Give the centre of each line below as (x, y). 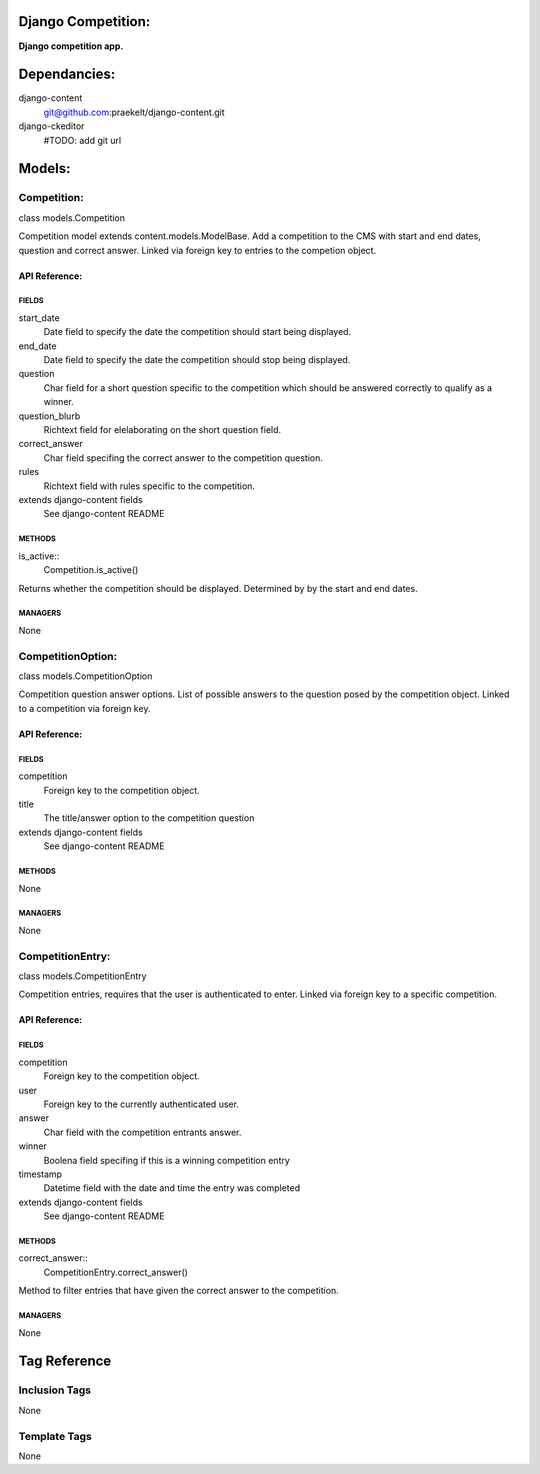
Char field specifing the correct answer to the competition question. (183, 457)
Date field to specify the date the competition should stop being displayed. (197, 360)
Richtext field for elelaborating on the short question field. (162, 430)
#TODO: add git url (82, 140)
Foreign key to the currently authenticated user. (141, 1104)
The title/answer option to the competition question (149, 818)
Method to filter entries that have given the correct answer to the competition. (178, 1291)
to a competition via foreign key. (84, 708)
